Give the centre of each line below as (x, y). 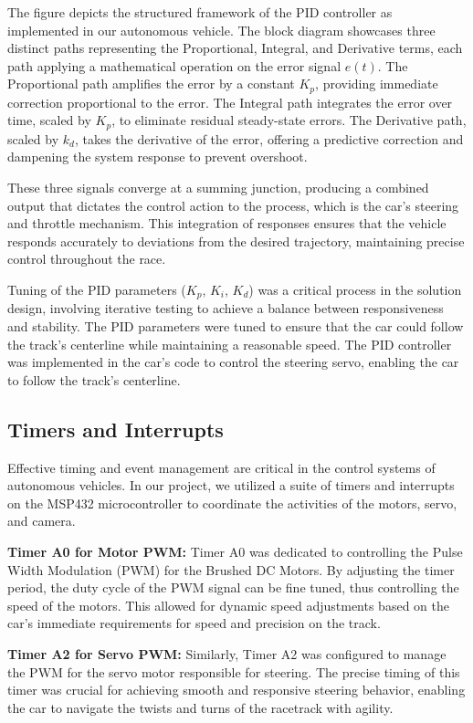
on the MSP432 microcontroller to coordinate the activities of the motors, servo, (232, 503)
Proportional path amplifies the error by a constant (151, 84)
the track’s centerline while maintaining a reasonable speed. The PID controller (230, 344)
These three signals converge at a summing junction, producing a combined (218, 188)
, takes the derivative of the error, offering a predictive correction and (269, 138)
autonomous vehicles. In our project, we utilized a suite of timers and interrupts (231, 485)
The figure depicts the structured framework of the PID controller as (200, 12)
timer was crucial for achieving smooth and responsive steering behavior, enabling (236, 690)
